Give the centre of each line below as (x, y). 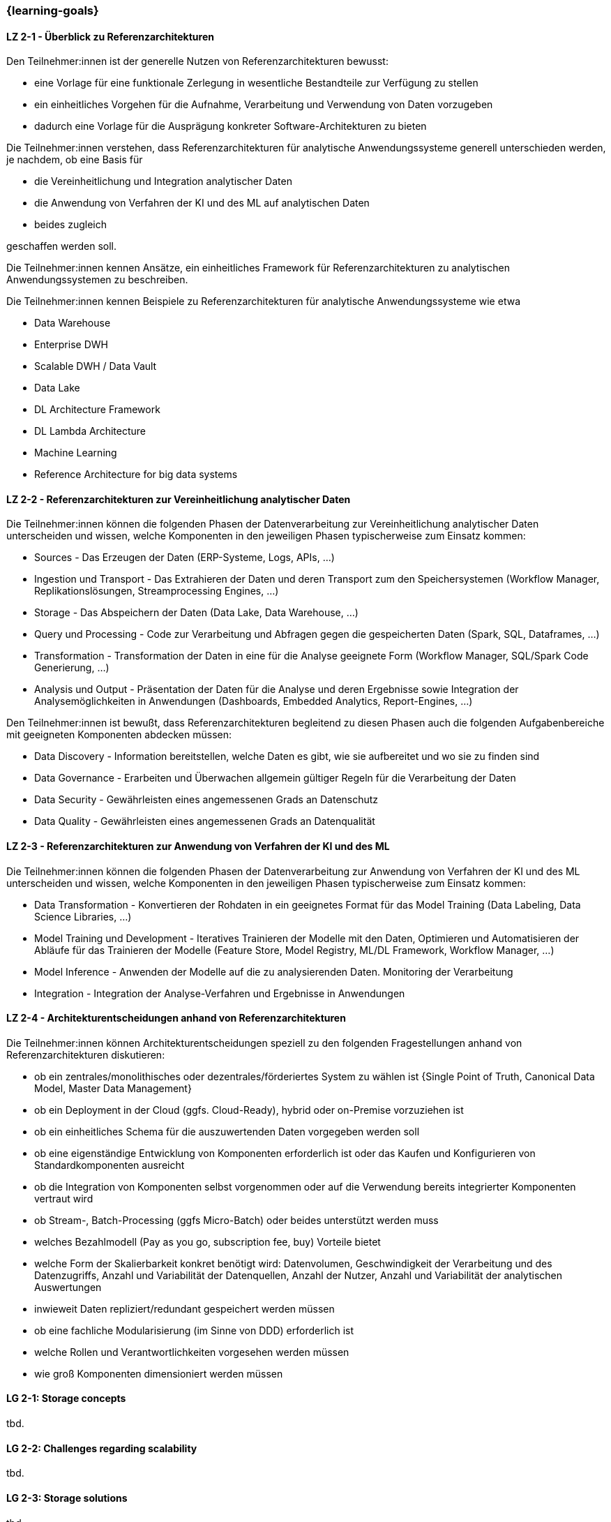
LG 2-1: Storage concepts (66, 1398)
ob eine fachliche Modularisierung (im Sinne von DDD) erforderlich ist (194, 1330)
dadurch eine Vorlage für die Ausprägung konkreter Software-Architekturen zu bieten (231, 126)
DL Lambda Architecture (90, 431)
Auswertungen (68, 1287)
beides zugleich (71, 225)
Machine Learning (76, 453)
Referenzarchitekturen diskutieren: (86, 1054)
